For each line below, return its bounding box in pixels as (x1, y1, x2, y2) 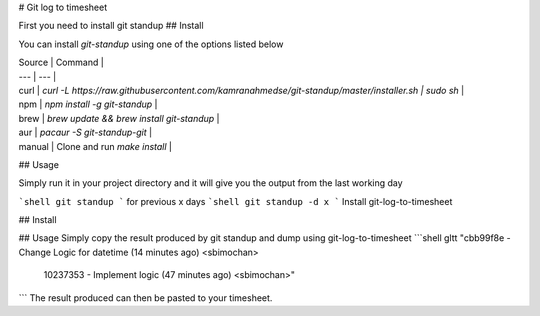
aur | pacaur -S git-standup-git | (18, 126, 153, 139)
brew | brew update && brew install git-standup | (18, 112, 220, 124)
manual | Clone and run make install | (18, 140, 172, 152)
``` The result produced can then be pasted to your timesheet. (18, 291, 273, 304)
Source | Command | (18, 56, 104, 69)
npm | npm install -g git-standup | (18, 98, 159, 110)
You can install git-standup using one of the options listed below (18, 38, 284, 50)
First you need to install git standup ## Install (18, 20, 204, 32)
